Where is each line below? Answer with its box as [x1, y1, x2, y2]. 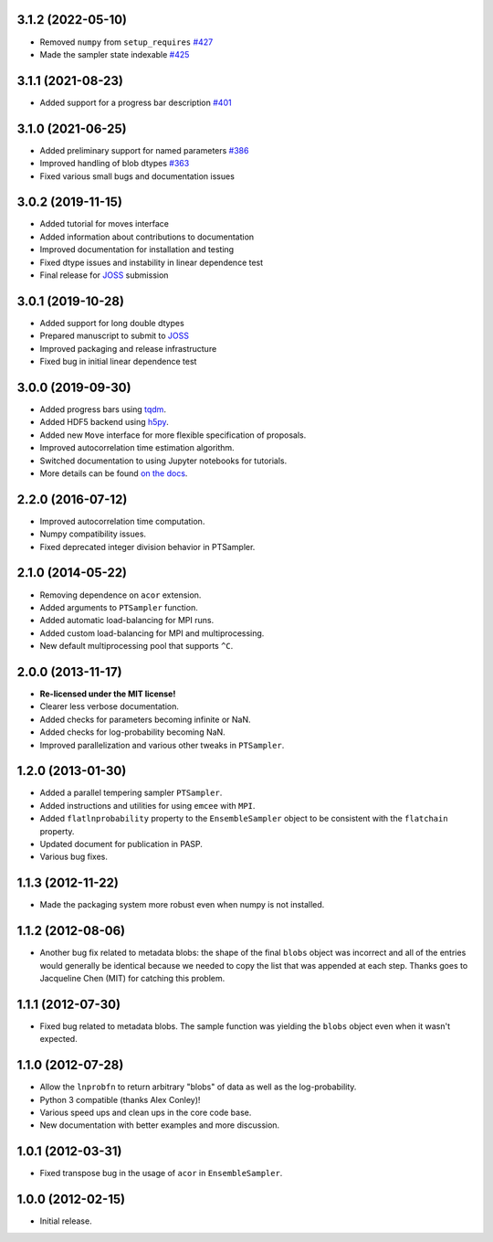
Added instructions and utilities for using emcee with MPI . [39, 800, 256, 811]
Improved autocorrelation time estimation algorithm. [39, 442, 235, 453]
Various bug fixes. [39, 851, 109, 863]
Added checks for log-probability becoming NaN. [39, 727, 226, 738]
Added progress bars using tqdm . [39, 403, 166, 415]
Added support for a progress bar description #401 [39, 97, 232, 108]
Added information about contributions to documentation [39, 231, 255, 242]
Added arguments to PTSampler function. [39, 601, 198, 612]
